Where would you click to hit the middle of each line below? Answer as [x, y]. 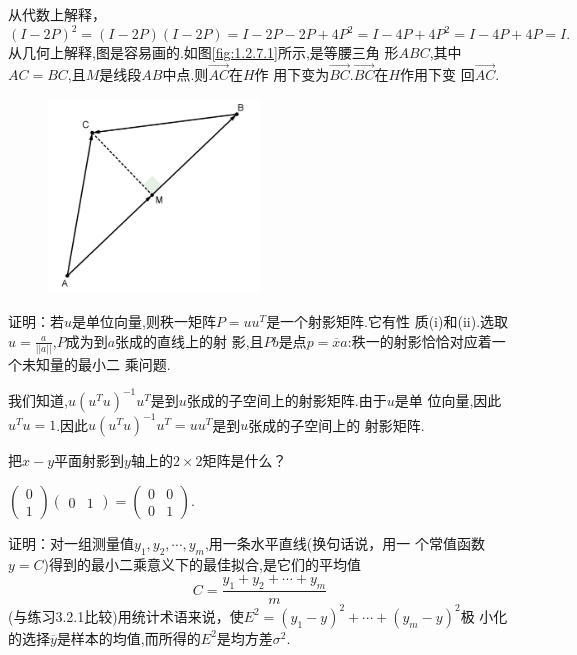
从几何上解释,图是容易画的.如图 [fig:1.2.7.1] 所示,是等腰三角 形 [203, 52]
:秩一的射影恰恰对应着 [419, 340]
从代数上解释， [57, 14]
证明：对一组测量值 [71, 543]
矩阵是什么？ [244, 460]
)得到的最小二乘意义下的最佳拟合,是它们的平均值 [202, 563]
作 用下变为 [292, 73]
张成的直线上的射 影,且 [189, 340]
